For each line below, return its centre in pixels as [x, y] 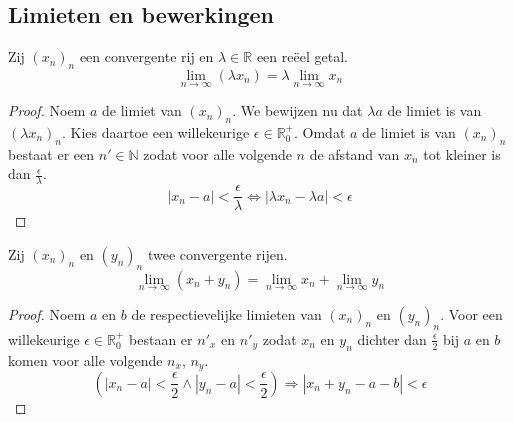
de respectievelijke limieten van [226, 313]
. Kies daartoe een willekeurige [156, 132]
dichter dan [392, 338]
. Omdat [320, 132]
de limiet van [142, 110]
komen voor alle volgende [85, 359]
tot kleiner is [462, 153]
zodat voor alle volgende [217, 153]
